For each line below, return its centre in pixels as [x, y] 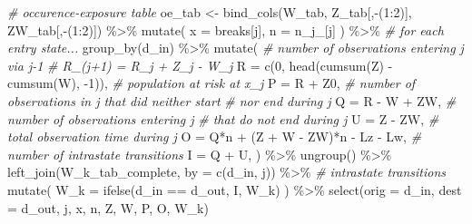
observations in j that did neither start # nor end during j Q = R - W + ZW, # [232, 100]
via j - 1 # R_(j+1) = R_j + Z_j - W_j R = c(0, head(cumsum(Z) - [200, 65]
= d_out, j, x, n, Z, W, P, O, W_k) [108, 207]
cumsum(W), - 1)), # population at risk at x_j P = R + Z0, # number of [211, 83]
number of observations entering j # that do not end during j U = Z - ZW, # [223, 118]
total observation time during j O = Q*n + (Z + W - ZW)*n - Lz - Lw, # [215, 136]
